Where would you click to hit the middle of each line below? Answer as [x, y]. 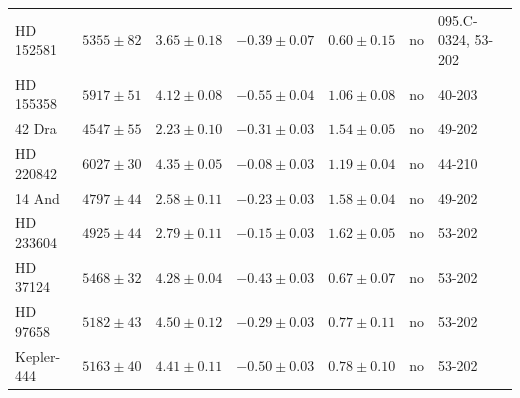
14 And [37, 197]
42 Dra [36, 128]
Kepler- [38, 355]
